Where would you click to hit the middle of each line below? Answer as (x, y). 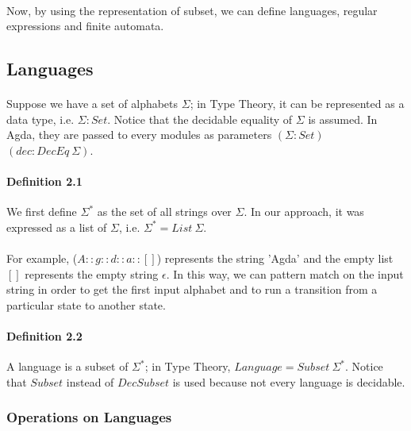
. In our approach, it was (304, 212)
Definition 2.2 (44, 336)
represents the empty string (92, 273)
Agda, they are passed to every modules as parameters (139, 135)
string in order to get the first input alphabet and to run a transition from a (192, 289)
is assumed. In (343, 119)
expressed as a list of (57, 227)
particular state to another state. (86, 304)
